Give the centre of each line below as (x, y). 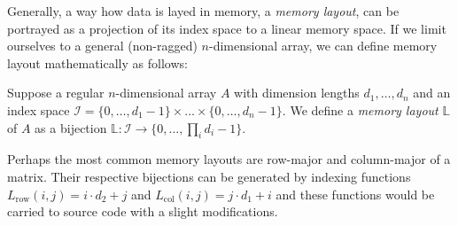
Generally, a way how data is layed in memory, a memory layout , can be (203, 11)
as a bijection (71, 127)
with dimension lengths (297, 93)
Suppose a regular (56, 93)
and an (432, 93)
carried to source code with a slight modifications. (143, 211)
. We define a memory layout (360, 109)
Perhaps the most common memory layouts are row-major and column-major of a (229, 159)
